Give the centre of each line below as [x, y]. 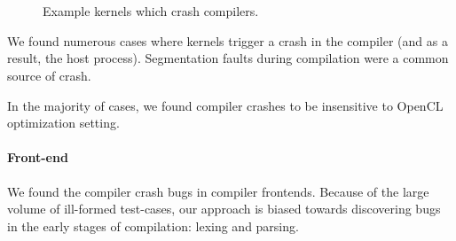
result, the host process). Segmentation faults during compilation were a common [228, 58]
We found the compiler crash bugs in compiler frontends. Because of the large [218, 191]
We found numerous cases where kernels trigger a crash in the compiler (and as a [228, 40]
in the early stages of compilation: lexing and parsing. [153, 225]
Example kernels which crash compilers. [151, 11]
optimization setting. [63, 123]
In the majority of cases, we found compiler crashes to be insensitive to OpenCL [225, 105]
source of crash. [49, 75]
